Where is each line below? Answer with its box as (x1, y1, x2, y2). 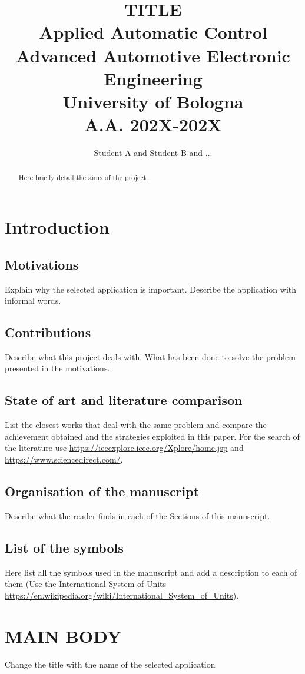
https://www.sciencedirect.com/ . (5, 453, 123, 466)
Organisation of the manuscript (5, 482, 200, 500)
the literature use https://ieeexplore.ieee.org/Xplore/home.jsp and (5, 441, 244, 454)
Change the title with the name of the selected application (5, 658, 216, 670)
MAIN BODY (5, 623, 122, 648)
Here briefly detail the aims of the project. (18, 172, 148, 182)
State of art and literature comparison (5, 391, 243, 409)
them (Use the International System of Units (5, 577, 167, 590)
